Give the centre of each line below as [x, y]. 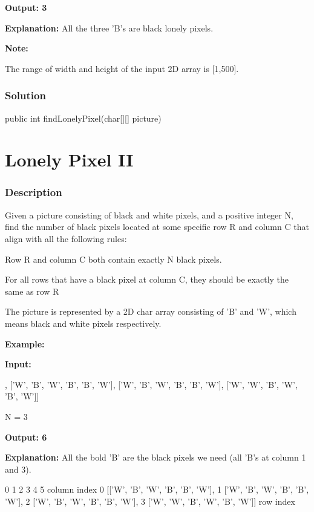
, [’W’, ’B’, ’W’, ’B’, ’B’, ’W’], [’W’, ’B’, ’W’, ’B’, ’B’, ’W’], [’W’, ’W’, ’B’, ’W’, [151, 384]
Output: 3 [26, 7]
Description [34, 192]
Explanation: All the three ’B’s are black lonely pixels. [109, 28]
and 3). [18, 469]
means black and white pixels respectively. [83, 323]
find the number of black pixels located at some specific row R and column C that [157, 227]
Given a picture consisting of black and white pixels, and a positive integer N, [149, 215]
